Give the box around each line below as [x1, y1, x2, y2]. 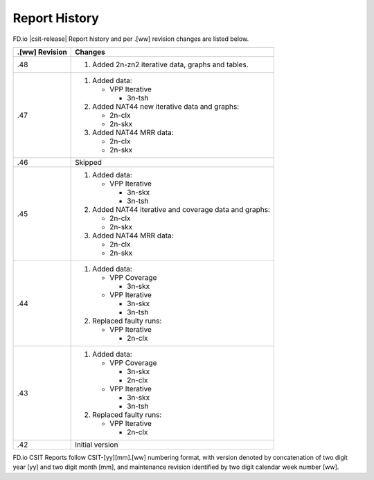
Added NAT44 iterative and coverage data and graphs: [92, 204, 270, 214]
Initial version [75, 440, 118, 450]
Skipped [75, 157, 102, 167]
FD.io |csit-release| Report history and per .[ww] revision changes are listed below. [12, 35, 249, 43]
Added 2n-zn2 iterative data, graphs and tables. [92, 60, 249, 69]
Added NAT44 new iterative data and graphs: [92, 101, 239, 111]
